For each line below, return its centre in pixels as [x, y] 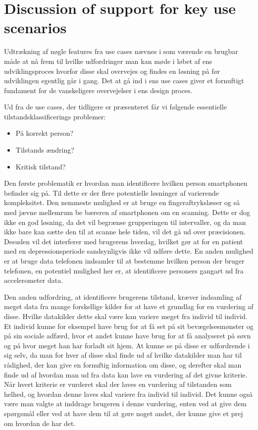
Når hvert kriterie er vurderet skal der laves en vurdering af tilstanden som [118, 384]
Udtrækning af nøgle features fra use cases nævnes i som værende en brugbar [121, 51]
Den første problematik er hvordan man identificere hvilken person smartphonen [126, 183]
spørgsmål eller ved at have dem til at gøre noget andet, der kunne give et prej [124, 413]
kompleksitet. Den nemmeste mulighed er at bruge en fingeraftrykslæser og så [122, 202]
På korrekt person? [45, 133]
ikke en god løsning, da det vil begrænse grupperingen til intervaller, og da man [125, 222]
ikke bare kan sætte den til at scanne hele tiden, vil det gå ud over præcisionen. [125, 232]
